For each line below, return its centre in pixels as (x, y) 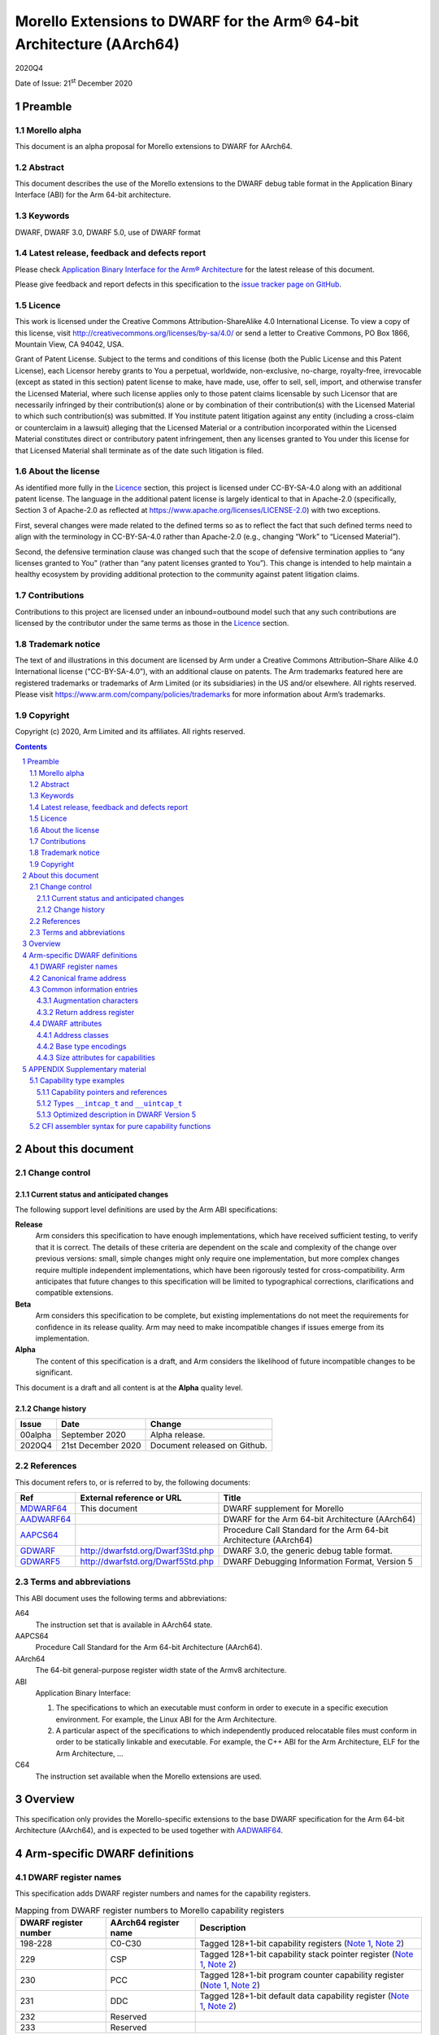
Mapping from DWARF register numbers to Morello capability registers (150, 1910)
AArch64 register (145, 1923)
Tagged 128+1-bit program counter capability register (302, 1975)
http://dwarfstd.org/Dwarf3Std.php (147, 1551)
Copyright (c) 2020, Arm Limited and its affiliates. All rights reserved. (130, 732)
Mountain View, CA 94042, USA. (70, 344)
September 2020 (93, 1434)
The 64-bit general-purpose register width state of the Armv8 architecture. (161, 1670)
